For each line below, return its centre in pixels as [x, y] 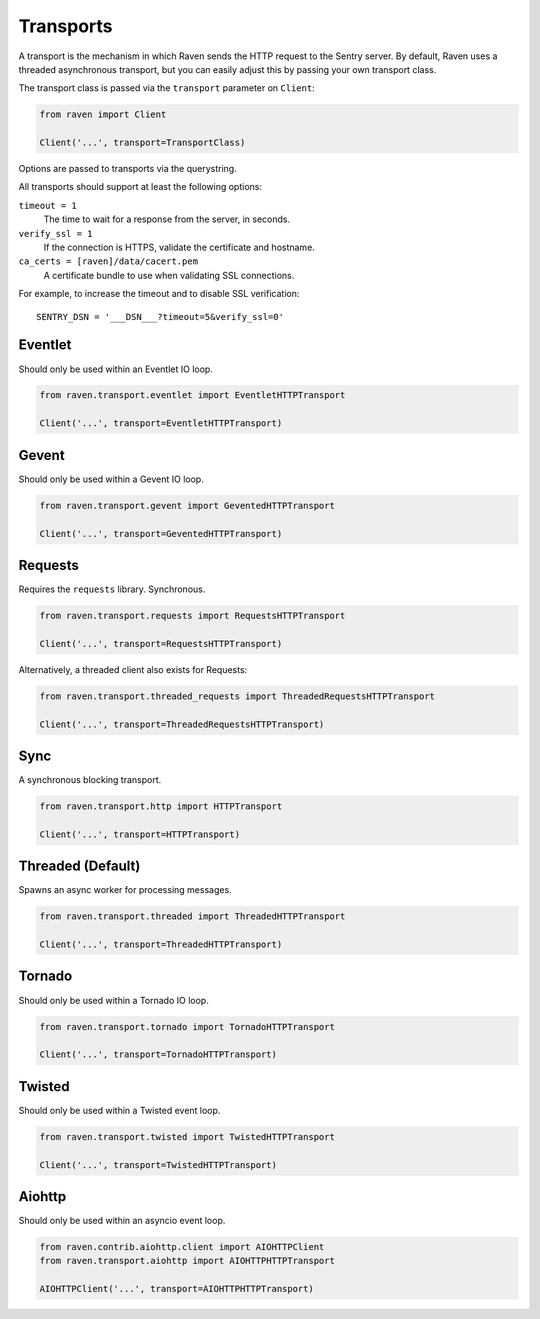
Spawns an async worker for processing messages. [125, 890]
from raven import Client [103, 114]
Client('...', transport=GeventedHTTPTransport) [161, 533]
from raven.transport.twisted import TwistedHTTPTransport [187, 1136]
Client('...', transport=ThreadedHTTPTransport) [161, 944]
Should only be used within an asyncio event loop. [122, 1221]
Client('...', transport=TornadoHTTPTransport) [158, 1054]
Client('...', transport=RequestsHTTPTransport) [161, 643]
